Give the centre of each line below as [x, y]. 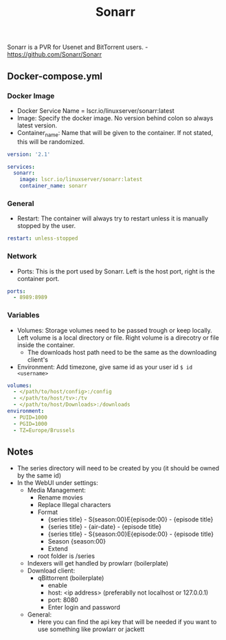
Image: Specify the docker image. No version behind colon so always [115, 118]
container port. [38, 278]
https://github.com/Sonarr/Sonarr [55, 54]
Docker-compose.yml [55, 76]
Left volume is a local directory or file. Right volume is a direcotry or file [118, 338]
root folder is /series [66, 556]
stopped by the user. [46, 226]
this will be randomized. [50, 141]
